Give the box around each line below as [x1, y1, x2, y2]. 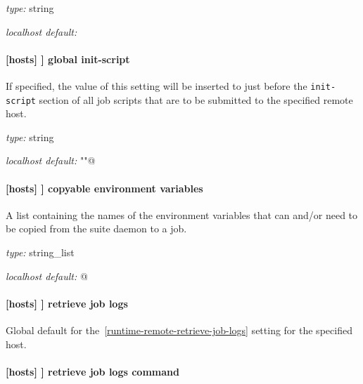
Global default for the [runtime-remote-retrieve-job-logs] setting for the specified [6, 323, 352, 338]
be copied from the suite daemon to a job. [6, 221, 187, 236]
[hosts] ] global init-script [6, 51, 130, 66]
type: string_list [6, 245, 75, 260]
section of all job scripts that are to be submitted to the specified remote [39, 92, 353, 107]
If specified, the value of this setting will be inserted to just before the [6, 78, 307, 93]
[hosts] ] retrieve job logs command [6, 364, 179, 378]
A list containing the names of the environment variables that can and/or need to [6, 207, 358, 222]
